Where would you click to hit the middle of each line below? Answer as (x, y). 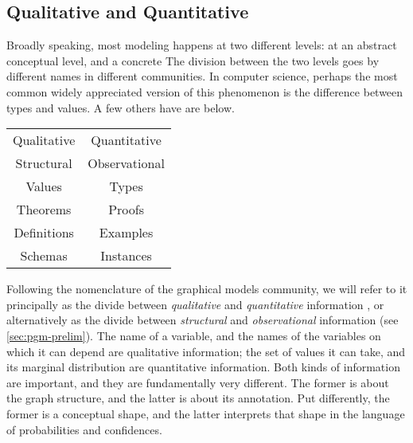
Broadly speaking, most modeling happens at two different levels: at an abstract (202, 45)
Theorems (44, 210)
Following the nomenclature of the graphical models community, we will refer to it (207, 289)
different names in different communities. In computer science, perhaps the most (202, 76)
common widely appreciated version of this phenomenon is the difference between (205, 91)
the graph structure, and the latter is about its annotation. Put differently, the (198, 398)
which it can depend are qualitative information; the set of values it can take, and (206, 351)
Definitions (44, 233)
